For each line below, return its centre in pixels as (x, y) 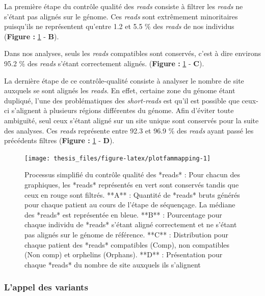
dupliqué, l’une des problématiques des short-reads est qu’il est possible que (122, 100)
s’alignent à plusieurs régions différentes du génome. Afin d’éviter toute (123, 110)
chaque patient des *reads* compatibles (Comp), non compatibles (127, 244)
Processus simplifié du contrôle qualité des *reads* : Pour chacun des (132, 174)
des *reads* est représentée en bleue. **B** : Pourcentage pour (123, 214)
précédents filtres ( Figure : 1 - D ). (59, 140)
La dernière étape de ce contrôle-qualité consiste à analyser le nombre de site (124, 80)
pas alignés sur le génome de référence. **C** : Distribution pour (127, 234)
